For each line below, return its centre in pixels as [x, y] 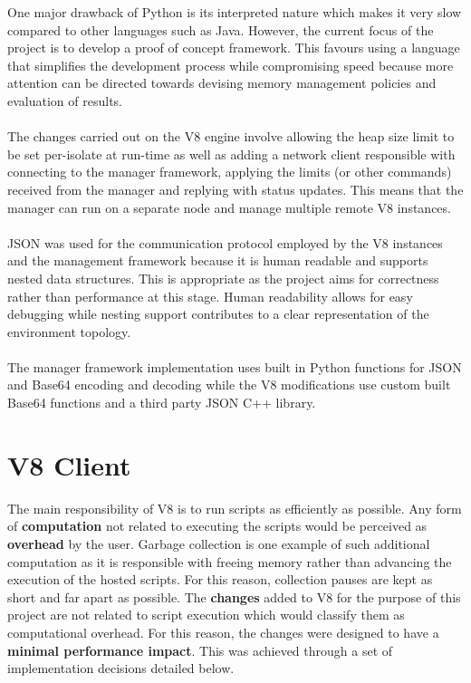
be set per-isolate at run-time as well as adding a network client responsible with [231, 154]
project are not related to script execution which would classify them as [206, 615]
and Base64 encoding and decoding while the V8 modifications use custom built [229, 385]
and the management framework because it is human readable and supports [218, 260]
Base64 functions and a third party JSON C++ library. [162, 403]
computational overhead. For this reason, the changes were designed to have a [223, 632]
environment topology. [69, 331]
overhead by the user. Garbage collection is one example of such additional [219, 543]
